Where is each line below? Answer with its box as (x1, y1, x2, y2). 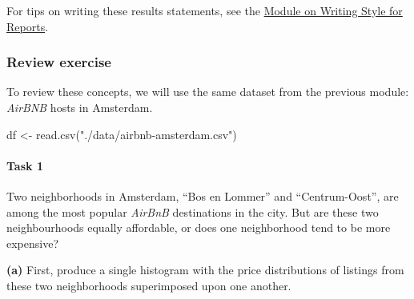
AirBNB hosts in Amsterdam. (6, 99, 153, 115)
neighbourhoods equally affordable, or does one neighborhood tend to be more (6, 219, 391, 236)
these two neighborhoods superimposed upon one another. (6, 277, 291, 293)
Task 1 (6, 157, 43, 173)
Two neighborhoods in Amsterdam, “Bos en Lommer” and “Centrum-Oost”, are (6, 187, 399, 204)
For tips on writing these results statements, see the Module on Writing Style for (6, 2, 403, 18)
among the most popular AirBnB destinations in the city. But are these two (6, 203, 379, 220)
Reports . (6, 18, 49, 34)
